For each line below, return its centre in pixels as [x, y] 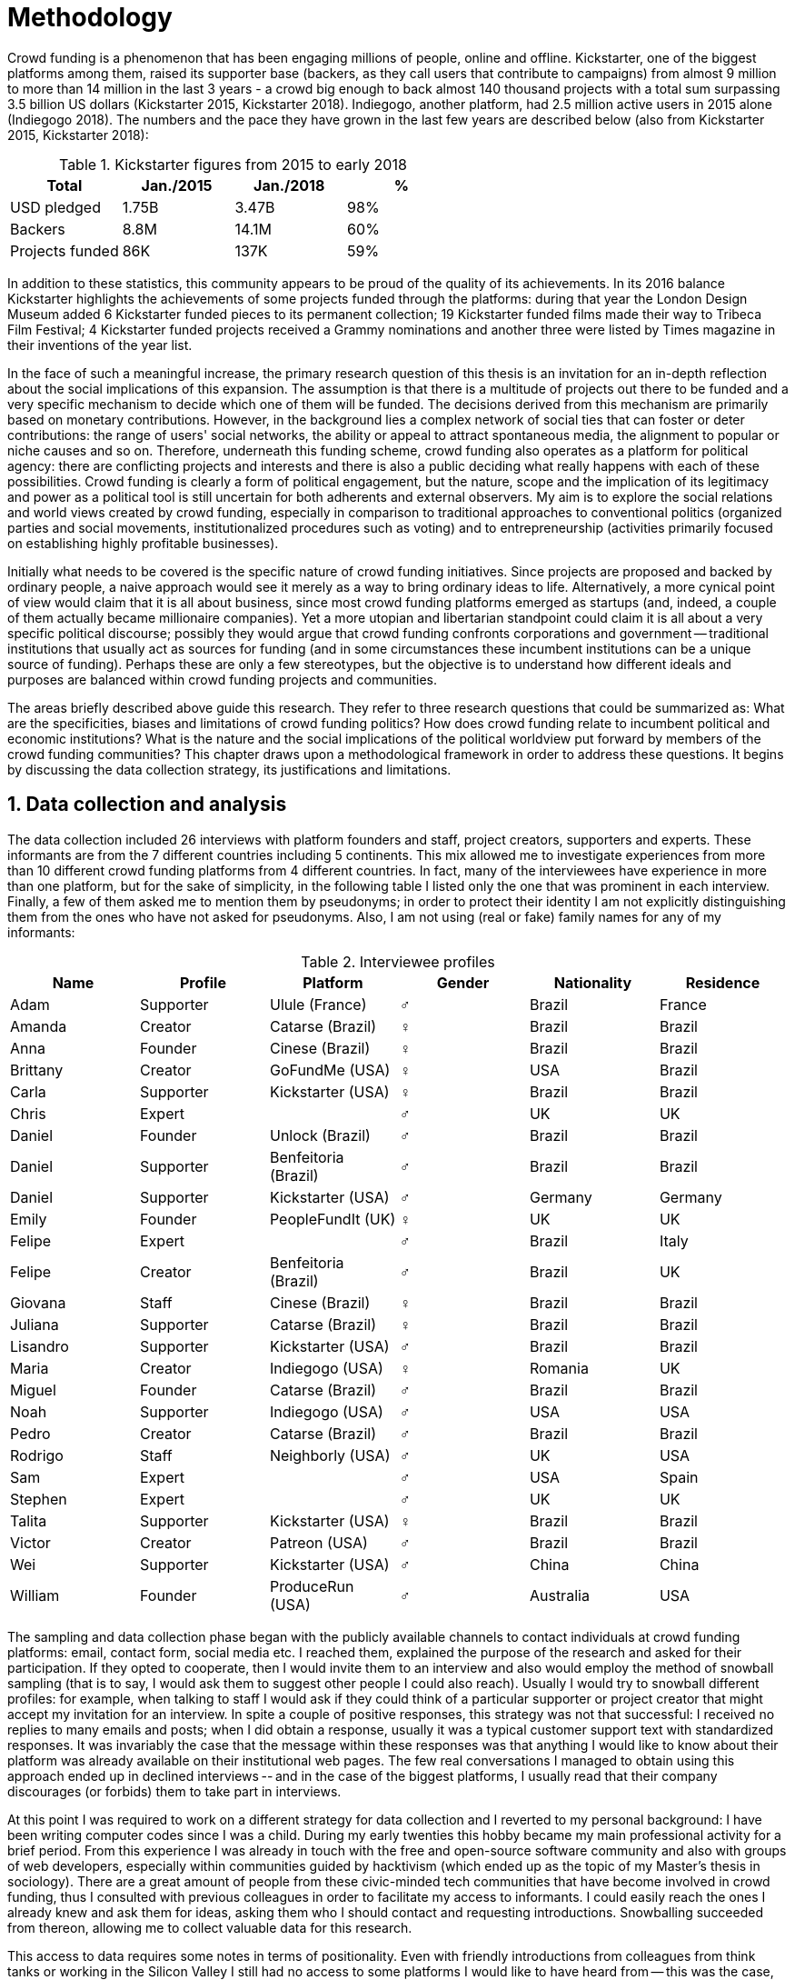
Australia [559, 1595]
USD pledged [55, 207]
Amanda [39, 1026]
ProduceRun [312, 1586]
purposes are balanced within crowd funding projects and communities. [223, 679]
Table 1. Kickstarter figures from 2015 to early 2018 [233, 164]
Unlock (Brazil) [320, 1135]
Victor [30, 1542]
